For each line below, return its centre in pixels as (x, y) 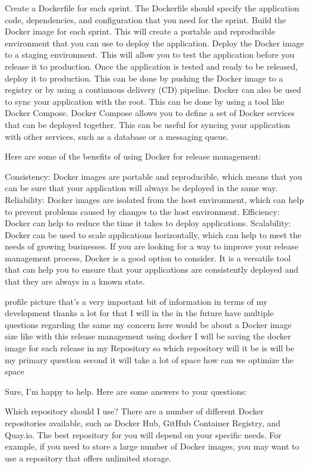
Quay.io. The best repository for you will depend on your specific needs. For (143, 434)
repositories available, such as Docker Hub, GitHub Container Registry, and (143, 423)
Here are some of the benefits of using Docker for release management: (133, 156)
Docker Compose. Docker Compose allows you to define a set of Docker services (150, 113)
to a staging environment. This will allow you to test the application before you (150, 54)
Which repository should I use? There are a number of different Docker (134, 411)
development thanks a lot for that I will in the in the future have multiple (139, 313)
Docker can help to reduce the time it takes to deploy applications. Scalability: (148, 223)
